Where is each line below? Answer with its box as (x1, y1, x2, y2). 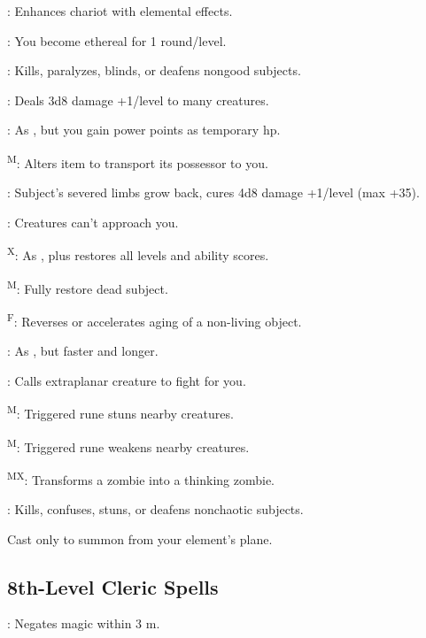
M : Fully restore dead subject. (7, 276, 168, 297)
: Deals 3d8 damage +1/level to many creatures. (7, 90, 269, 109)
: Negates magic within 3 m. (7, 614, 160, 633)
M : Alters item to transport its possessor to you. (7, 150, 268, 172)
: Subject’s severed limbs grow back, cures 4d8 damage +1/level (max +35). (7, 183, 420, 202)
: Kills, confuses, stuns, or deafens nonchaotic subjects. (7, 500, 304, 519)
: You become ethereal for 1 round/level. (7, 31, 227, 50)
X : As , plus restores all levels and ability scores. (7, 243, 269, 265)
